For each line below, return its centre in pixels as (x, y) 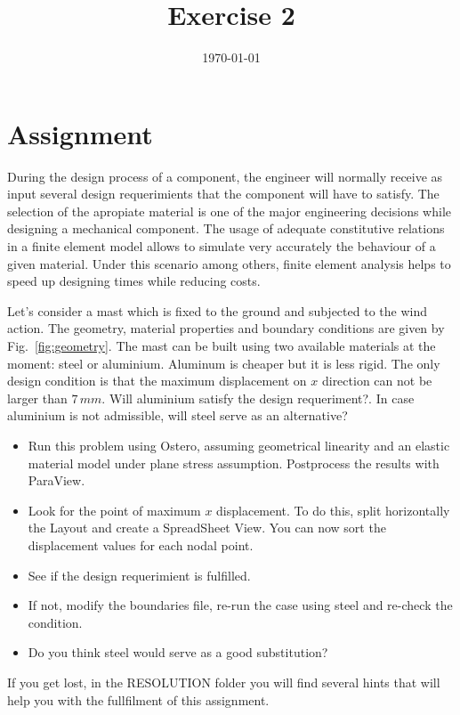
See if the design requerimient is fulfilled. (139, 575)
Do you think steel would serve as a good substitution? (178, 652)
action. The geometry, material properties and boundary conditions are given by (226, 328)
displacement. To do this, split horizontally (333, 510)
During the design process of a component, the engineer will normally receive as (225, 176)
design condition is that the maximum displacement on (157, 381)
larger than (37, 398)
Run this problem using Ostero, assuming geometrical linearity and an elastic (239, 445)
